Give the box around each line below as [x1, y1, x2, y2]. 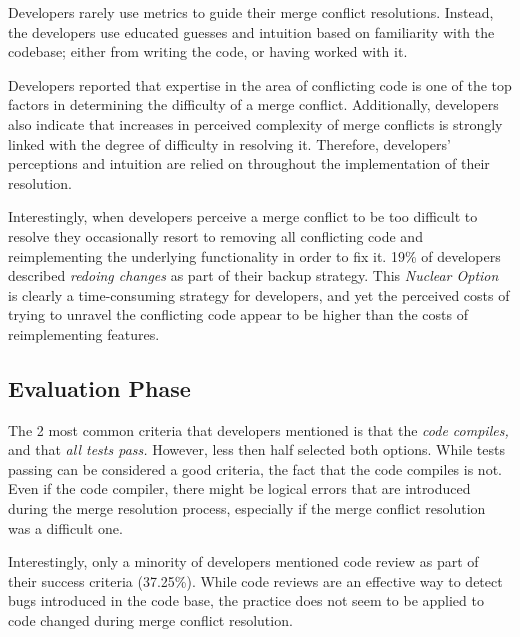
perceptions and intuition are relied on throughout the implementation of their [8, 153, 490, 174]
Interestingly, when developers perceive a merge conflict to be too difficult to [8, 206, 478, 227]
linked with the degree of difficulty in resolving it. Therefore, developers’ [8, 133, 451, 154]
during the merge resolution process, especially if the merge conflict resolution [8, 498, 486, 519]
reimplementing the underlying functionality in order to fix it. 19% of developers [8, 245, 501, 266]
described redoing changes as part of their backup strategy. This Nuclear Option [8, 265, 499, 286]
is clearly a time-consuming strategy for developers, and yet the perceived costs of [8, 284, 510, 305]
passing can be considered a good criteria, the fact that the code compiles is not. [8, 458, 502, 479]
